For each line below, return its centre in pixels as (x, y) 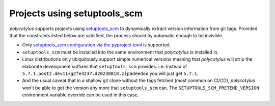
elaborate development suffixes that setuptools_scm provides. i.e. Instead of (105, 66)
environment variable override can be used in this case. (80, 95)
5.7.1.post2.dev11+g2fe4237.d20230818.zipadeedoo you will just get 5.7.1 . (110, 73)
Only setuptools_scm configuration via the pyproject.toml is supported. (97, 45)
